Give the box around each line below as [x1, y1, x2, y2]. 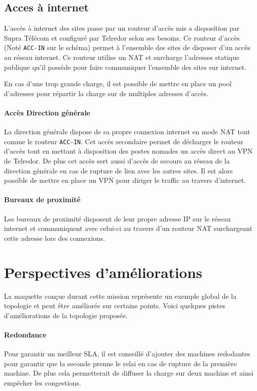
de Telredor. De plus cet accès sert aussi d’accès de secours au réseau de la [4, 156, 230, 166]
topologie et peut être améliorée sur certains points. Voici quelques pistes [4, 300, 226, 311]
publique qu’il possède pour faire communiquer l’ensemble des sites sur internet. [4, 61, 247, 72]
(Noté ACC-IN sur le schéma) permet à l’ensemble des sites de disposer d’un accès [4, 42, 251, 53]
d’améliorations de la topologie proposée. [4, 310, 128, 320]
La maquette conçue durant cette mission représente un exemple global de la [4, 290, 237, 301]
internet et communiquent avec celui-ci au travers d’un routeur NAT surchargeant [4, 223, 253, 233]
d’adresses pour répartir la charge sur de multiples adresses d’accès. [4, 88, 208, 98]
